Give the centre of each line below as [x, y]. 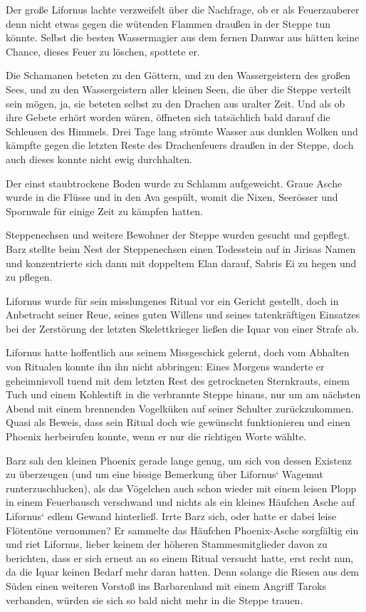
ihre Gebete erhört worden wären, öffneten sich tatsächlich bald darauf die [168, 117]
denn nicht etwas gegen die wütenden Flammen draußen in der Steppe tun [168, 23]
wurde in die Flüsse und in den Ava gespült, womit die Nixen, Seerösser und [172, 197]
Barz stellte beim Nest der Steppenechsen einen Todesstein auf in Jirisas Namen [181, 248]
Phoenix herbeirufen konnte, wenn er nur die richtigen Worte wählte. [156, 436]
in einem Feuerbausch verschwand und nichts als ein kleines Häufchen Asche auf [181, 502]
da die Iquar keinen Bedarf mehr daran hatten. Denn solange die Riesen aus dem [183, 572]
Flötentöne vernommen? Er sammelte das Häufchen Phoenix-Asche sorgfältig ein [182, 530]
